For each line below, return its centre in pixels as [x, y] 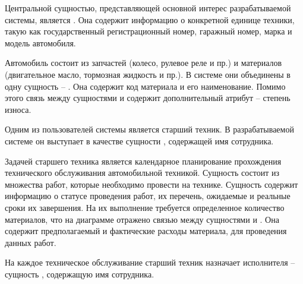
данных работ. [31, 242]
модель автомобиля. [40, 42]
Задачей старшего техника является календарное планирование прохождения [143, 161]
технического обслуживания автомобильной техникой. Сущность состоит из [142, 173]
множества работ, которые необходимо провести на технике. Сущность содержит [151, 184]
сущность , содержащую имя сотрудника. [80, 274]
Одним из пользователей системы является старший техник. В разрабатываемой [149, 129]
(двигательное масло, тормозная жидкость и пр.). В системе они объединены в [148, 74]
